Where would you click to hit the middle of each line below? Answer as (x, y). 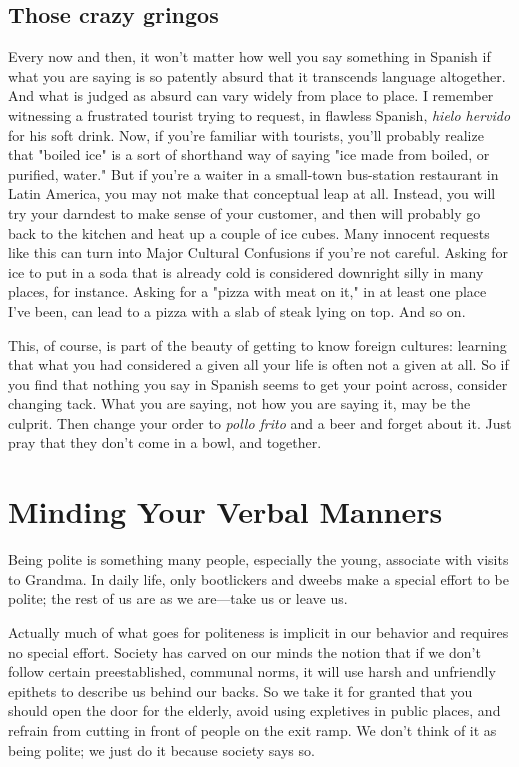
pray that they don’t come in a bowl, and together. (165, 442)
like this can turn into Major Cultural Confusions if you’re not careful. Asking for (258, 252)
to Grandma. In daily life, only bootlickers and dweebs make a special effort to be (258, 578)
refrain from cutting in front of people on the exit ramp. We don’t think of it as (252, 729)
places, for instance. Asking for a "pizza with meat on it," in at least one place (247, 291)
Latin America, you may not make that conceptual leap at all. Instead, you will (252, 193)
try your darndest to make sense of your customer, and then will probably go (244, 212)
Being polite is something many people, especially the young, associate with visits (258, 559)
